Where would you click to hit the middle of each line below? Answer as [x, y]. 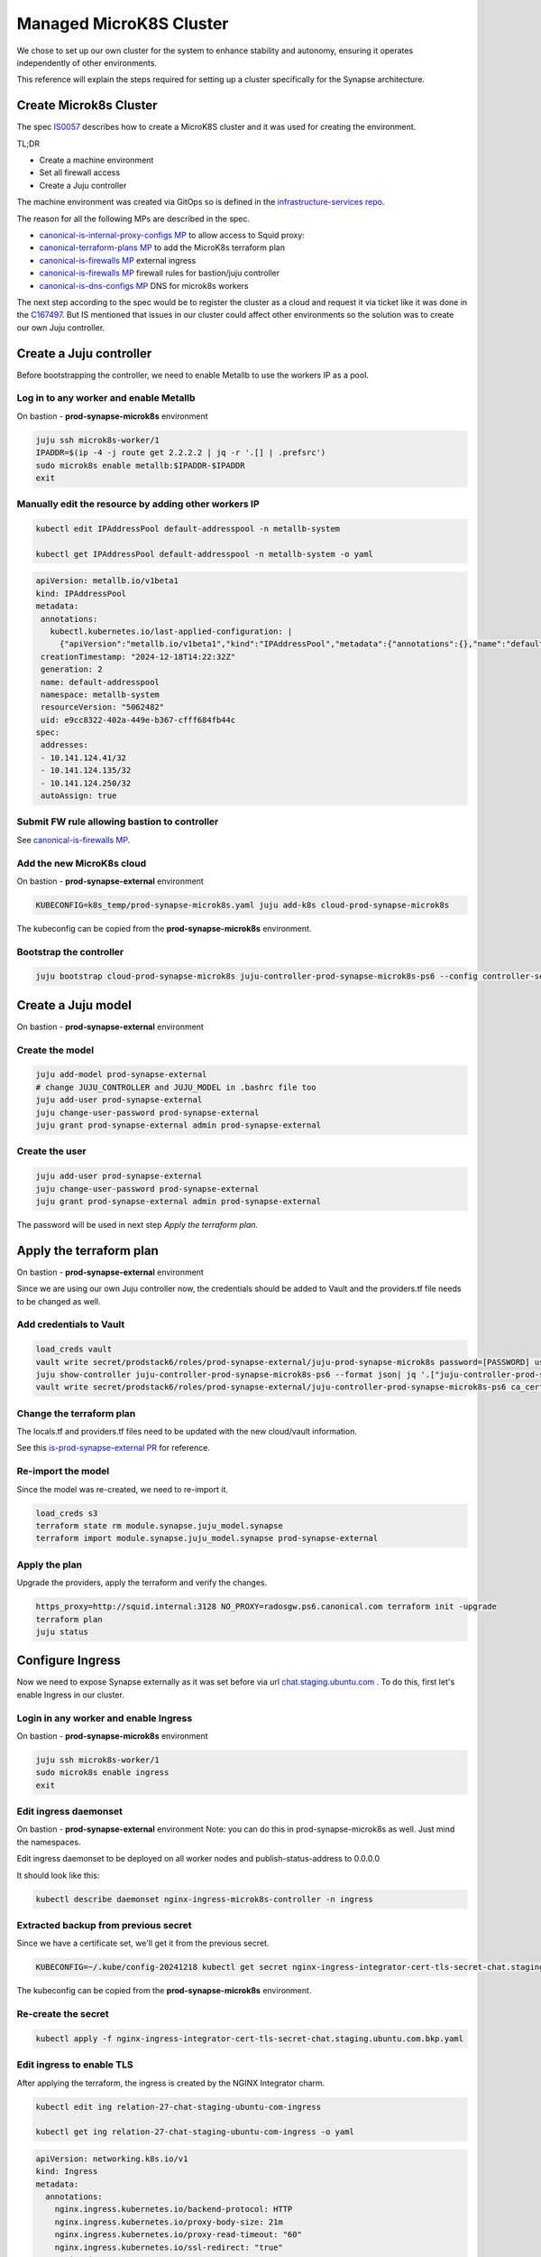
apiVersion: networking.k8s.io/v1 [112, 2159]
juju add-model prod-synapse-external [121, 1075]
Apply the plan [50, 1565]
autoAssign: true [79, 796]
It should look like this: [58, 1875]
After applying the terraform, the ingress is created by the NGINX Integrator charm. [171, 2083]
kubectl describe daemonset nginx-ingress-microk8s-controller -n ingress [205, 1899]
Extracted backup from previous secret [105, 1925]
